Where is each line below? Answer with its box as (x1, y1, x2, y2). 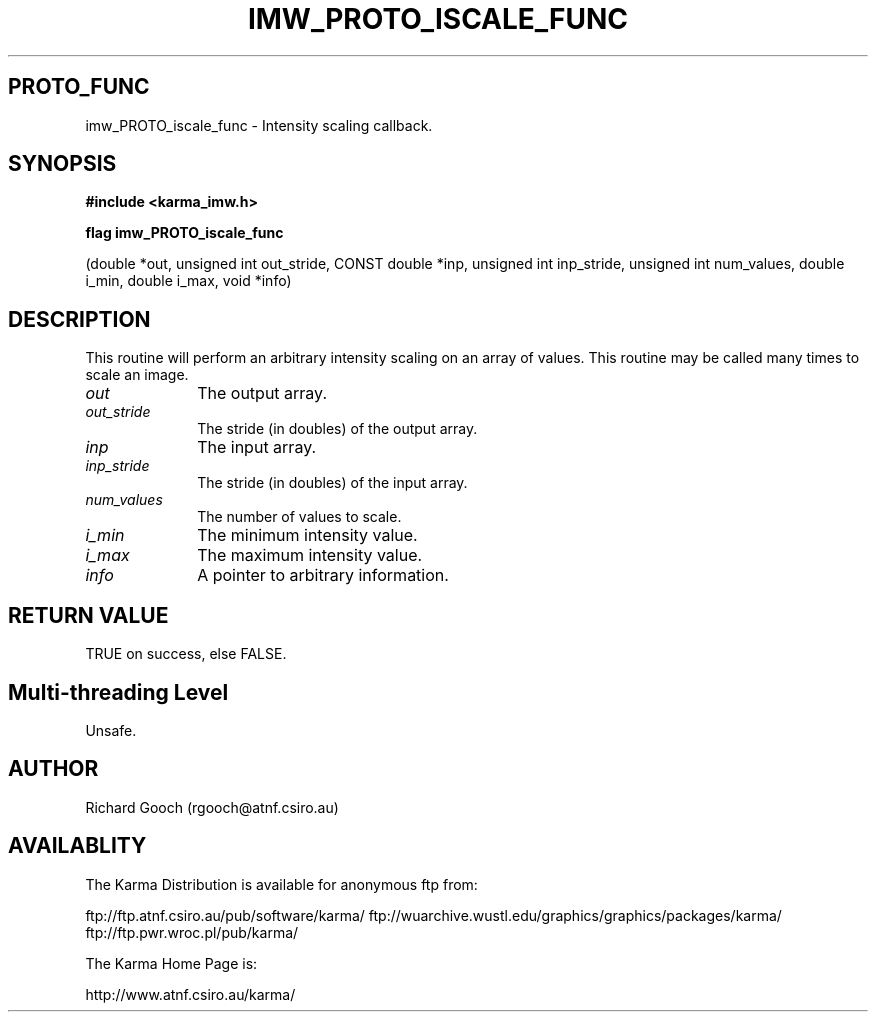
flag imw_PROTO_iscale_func (85, 224, 284, 242)
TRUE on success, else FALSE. (85, 645, 287, 663)
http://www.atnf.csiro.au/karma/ (85, 985, 296, 1003)
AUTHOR (8, 756, 99, 782)
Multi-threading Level (8, 679, 229, 705)
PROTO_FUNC (8, 74, 150, 100)
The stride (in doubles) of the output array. (197, 420, 478, 438)
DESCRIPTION (8, 306, 151, 332)
